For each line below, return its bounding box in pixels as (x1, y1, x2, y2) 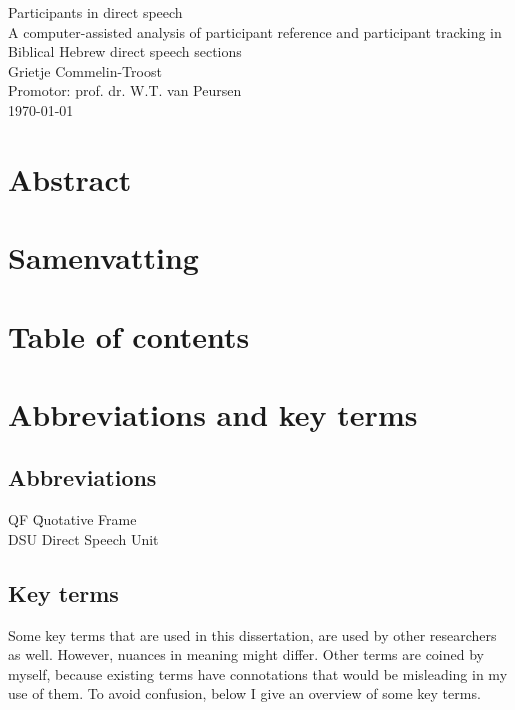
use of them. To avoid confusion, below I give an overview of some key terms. (8, 683, 481, 704)
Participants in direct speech (8, 2, 183, 22)
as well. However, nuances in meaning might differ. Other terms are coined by (8, 644, 484, 665)
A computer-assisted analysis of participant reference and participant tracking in (8, 21, 502, 42)
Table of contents (8, 315, 250, 356)
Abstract (8, 158, 132, 199)
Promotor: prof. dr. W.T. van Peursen (8, 80, 242, 101)
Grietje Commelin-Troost (8, 60, 162, 81)
